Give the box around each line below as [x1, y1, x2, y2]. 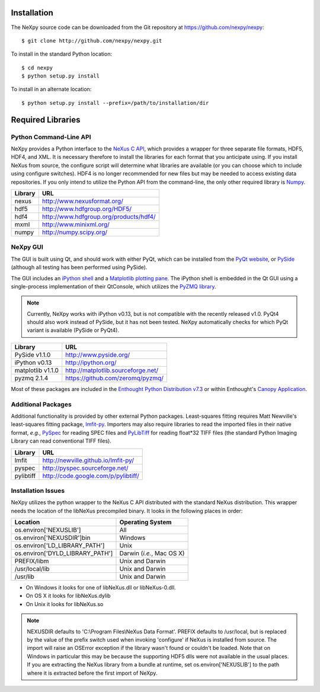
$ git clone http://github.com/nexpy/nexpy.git [21, 37, 162, 44]
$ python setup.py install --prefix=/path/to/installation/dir [21, 100, 209, 106]
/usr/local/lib [14, 565, 50, 573]
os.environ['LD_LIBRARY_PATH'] [14, 542, 105, 550]
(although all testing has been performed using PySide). [11, 264, 148, 271]
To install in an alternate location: [11, 86, 92, 93]
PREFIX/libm [14, 557, 49, 565]
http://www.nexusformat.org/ [41, 197, 124, 205]
